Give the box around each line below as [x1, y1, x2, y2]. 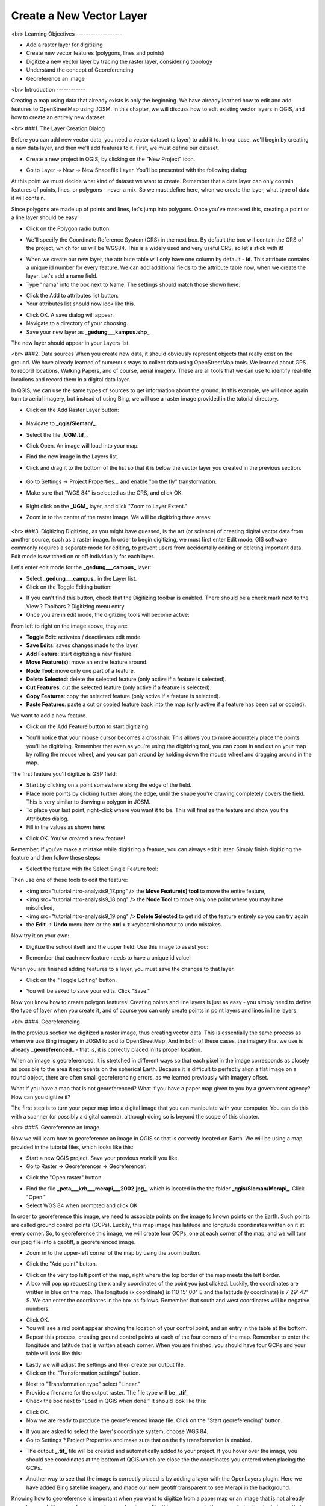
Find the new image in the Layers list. [26, 453, 119, 460]
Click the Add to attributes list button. [26, 292, 119, 299]
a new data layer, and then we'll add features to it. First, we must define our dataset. [11, 145, 220, 152]
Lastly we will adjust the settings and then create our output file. [26, 1361, 185, 1368]
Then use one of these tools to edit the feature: [11, 876, 128, 884]
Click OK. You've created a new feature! [26, 834, 126, 842]
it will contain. [11, 195, 46, 202]
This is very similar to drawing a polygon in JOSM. [26, 798, 150, 805]
